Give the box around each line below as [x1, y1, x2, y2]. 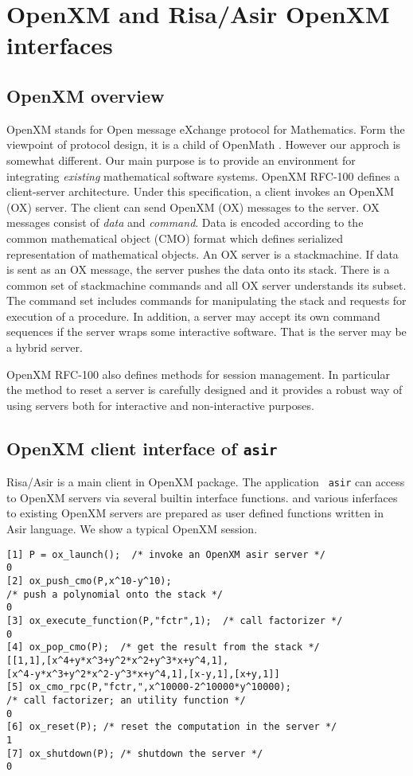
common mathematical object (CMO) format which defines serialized [6, 229, 343, 246]
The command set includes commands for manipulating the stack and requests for [6, 292, 407, 309]
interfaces [6, 29, 113, 61]
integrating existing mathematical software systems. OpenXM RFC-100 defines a [6, 167, 400, 184]
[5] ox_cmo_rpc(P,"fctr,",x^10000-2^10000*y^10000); [6, 681, 291, 693]
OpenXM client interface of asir [6, 435, 278, 460]
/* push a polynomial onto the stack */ [6, 588, 224, 600]
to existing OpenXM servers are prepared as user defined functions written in [6, 505, 384, 521]
